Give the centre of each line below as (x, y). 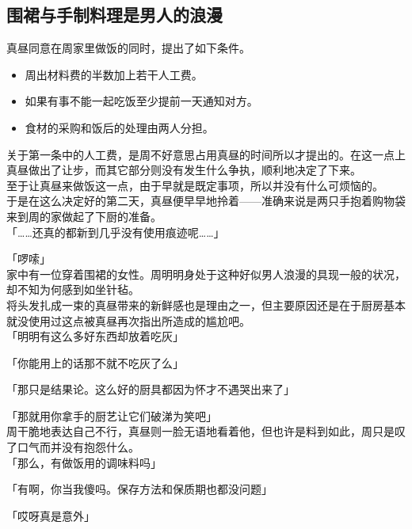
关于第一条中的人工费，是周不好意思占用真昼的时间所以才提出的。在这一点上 (206, 154)
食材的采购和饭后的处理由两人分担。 (119, 127)
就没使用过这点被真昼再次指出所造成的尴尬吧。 (128, 320)
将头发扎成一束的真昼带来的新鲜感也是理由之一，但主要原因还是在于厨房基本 (206, 304)
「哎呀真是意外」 (51, 515)
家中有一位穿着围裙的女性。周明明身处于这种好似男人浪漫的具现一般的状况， (206, 274)
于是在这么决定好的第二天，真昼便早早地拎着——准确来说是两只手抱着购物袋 (206, 201)
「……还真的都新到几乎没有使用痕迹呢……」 (116, 232)
